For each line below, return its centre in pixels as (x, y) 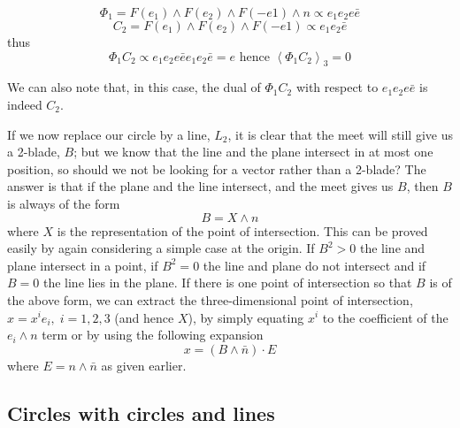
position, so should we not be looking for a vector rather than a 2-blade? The (217, 168)
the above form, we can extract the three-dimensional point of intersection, (210, 299)
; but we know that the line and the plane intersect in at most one (253, 152)
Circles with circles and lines (141, 413)
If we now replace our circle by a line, (109, 134)
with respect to (337, 87)
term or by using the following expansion (153, 335)
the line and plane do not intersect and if (314, 265)
